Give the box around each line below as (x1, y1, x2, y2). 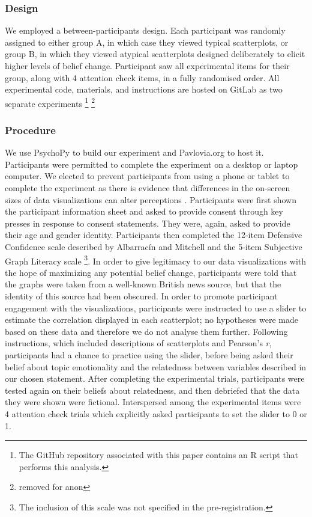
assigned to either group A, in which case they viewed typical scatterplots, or (5, 35, 289, 48)
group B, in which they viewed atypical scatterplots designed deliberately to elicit (5, 47, 305, 60)
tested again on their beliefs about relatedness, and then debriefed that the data (5, 384, 300, 396)
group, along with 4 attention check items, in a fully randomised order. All (5, 71, 280, 84)
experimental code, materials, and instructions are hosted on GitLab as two (5, 83, 283, 96)
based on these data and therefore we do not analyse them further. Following (5, 325, 288, 337)
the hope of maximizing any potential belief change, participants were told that (5, 266, 297, 278)
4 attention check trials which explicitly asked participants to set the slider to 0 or (5, 407, 307, 420)
